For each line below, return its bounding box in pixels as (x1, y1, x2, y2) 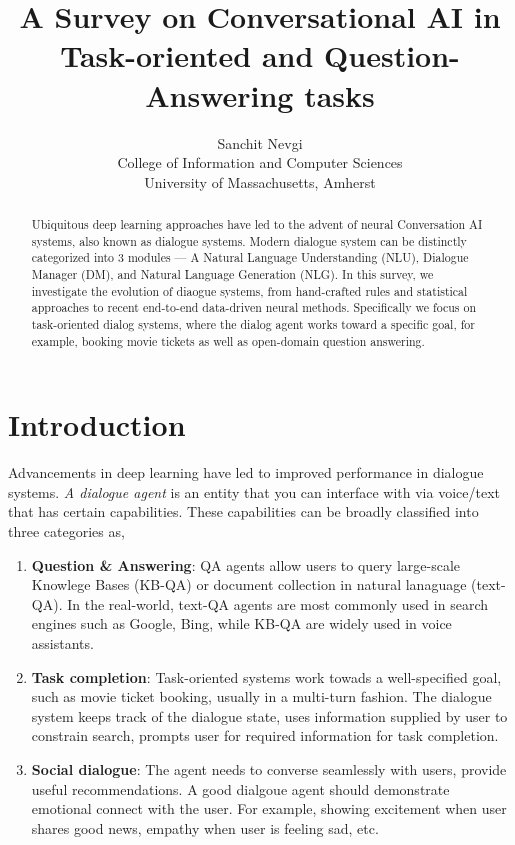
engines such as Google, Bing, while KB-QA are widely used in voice (31, 613, 452, 634)
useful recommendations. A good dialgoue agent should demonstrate (31, 778, 450, 799)
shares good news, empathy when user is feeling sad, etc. (31, 817, 379, 838)
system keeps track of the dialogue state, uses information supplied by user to (31, 705, 508, 726)
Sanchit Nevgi (217, 132, 303, 153)
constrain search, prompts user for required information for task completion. (31, 725, 499, 746)
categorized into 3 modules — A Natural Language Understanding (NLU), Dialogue (31, 249, 469, 266)
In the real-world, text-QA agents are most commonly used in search (67, 593, 488, 614)
